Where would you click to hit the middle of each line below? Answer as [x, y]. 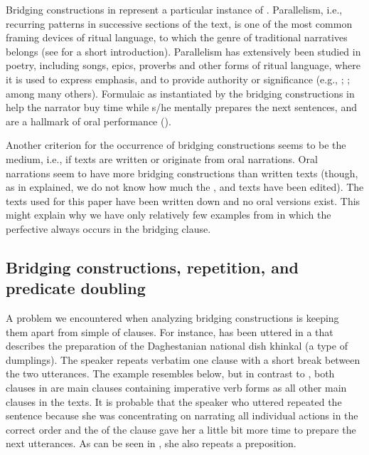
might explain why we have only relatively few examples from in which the [169, 215]
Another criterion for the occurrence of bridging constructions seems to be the [176, 145]
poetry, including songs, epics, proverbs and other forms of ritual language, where [183, 65]
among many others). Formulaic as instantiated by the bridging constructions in [180, 93]
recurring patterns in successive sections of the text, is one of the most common [179, 23]
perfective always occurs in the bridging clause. [108, 228]
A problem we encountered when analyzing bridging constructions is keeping [172, 318]
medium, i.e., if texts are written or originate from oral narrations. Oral [162, 158]
